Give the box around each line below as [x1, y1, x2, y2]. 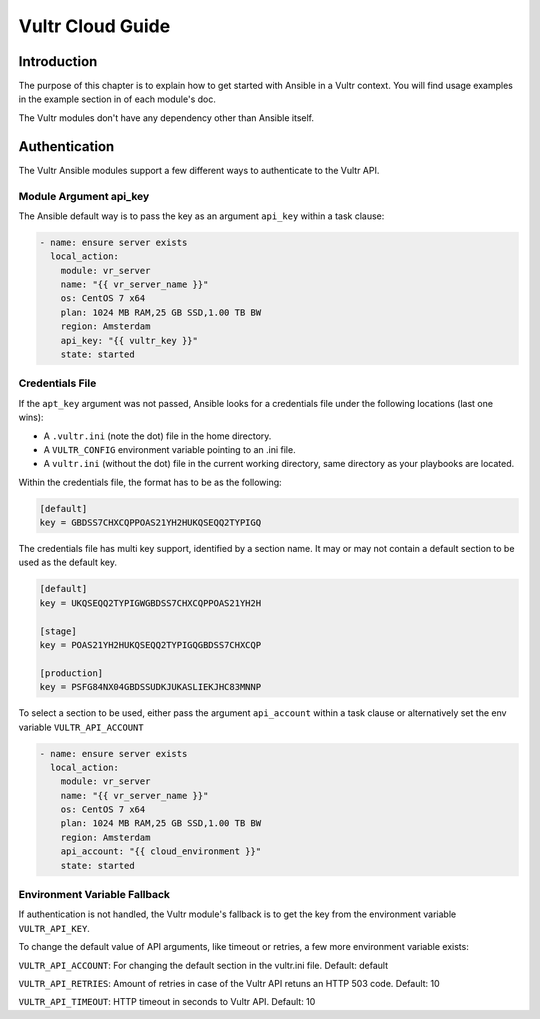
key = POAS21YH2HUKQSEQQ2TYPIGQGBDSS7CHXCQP [39, 639, 262, 650]
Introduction [18, 53, 98, 70]
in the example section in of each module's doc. [18, 93, 217, 105]
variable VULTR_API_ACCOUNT [18, 721, 144, 733]
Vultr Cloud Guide [18, 15, 171, 37]
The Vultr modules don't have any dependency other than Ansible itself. [18, 111, 315, 124]
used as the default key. [18, 556, 117, 569]
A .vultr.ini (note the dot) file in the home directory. [43, 430, 272, 442]
